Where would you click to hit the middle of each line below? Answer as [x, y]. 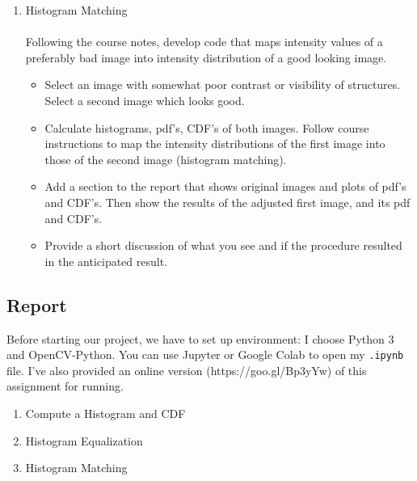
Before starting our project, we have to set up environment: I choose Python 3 [200, 338]
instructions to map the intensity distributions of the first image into [215, 143]
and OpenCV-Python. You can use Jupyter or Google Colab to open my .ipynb [205, 354]
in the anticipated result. [106, 261]
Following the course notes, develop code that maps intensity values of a [204, 42]
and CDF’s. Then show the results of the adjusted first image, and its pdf [227, 202]
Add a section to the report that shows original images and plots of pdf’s [225, 186]
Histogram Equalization [84, 440]
